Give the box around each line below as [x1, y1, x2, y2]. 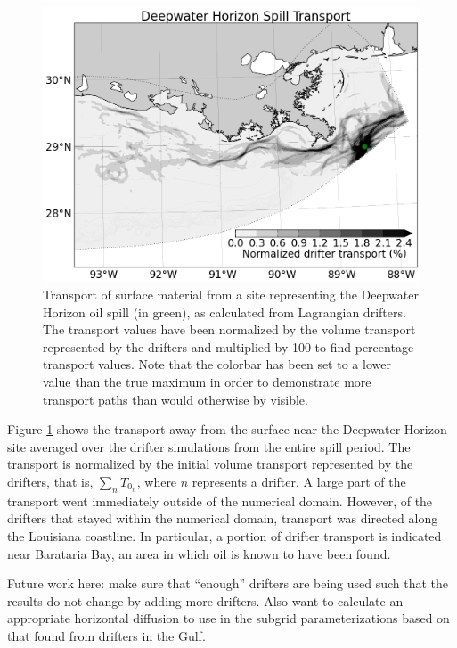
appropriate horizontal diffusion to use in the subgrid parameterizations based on [7, 609, 450, 627]
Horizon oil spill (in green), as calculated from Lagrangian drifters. [43, 302, 406, 321]
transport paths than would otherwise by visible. [43, 390, 308, 408]
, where [136, 472, 177, 490]
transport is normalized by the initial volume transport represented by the [7, 455, 413, 473]
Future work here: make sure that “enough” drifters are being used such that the [7, 574, 449, 593]
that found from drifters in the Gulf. [7, 626, 206, 644]
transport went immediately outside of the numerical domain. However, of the [7, 491, 433, 510]
